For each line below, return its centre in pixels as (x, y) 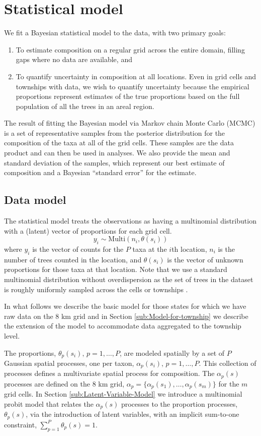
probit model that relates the (49, 403)
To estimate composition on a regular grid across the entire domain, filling (130, 49)
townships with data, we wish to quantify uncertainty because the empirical (133, 86)
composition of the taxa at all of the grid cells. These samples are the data (119, 143)
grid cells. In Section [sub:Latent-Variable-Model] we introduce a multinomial (123, 394)
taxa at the (150, 249)
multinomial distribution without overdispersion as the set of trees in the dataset (129, 279)
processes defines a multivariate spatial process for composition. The (109, 373)
